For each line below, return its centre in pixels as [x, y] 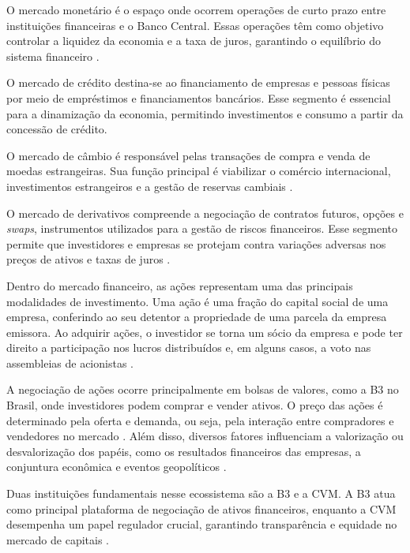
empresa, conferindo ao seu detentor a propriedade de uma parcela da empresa [197, 317]
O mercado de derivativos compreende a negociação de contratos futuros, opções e [205, 213]
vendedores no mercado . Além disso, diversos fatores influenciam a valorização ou [205, 436]
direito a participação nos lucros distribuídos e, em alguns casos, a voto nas [189, 347]
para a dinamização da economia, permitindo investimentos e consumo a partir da [205, 113]
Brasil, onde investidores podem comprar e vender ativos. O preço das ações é [195, 405]
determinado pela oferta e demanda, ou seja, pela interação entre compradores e [200, 420]
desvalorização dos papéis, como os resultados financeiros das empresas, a [184, 451]
